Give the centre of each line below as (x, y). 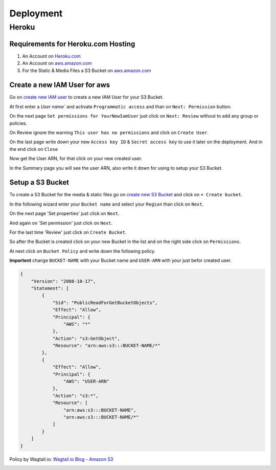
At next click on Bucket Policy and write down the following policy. (83, 251)
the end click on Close (34, 149)
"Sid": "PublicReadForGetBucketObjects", (105, 303)
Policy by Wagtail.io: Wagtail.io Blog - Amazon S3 (61, 459)
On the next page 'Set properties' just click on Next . (64, 214)
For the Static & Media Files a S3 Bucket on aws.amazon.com (87, 70)
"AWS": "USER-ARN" (86, 382)
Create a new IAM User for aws (60, 85)
